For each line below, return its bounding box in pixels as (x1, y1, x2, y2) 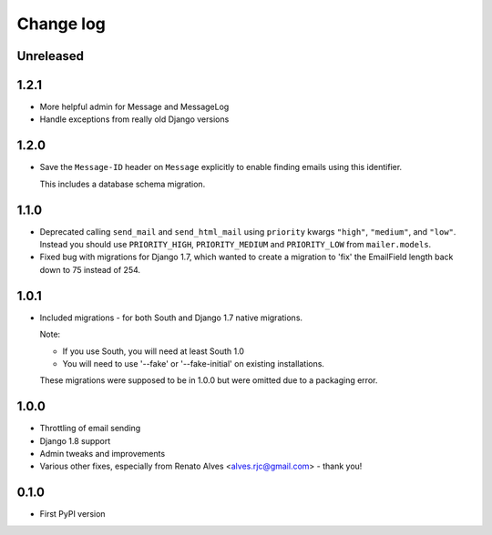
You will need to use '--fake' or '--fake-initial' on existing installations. (62, 358, 325, 368)
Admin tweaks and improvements (39, 449, 166, 459)
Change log (16, 14, 107, 34)
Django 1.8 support (39, 435, 111, 446)
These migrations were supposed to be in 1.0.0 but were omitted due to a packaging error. (39, 375, 378, 386)
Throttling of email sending (39, 423, 141, 434)
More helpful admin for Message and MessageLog (39, 101, 230, 113)
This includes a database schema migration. (39, 178, 206, 189)
